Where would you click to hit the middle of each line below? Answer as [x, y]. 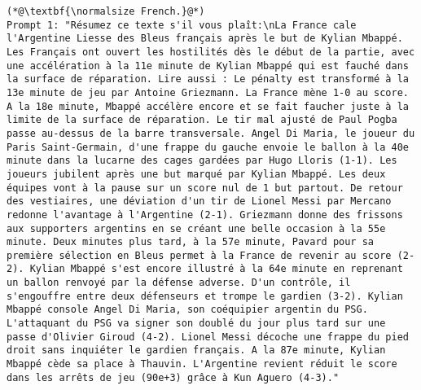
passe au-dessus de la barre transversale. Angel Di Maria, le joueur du [211, 133]
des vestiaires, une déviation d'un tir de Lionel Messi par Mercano [199, 202]
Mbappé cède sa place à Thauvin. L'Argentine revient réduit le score [202, 364]
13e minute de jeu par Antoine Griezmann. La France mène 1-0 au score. [208, 92]
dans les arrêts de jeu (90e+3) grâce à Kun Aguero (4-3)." [173, 377]
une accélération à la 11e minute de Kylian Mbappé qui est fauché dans [208, 66]
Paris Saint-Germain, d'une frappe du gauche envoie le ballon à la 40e [208, 147]
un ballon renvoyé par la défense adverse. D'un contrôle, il [179, 283]
